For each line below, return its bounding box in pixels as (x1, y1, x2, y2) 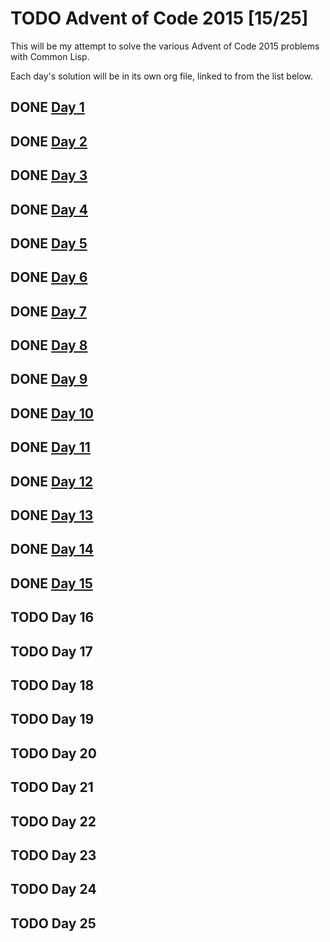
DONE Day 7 (10, 303, 87, 320)
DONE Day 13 (10, 507, 94, 524)
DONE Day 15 (10, 575, 93, 592)
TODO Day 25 (10, 915, 97, 932)
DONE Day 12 (10, 473, 93, 490)
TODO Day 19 (10, 711, 95, 728)
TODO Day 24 (10, 881, 97, 898)
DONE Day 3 (10, 167, 88, 184)
